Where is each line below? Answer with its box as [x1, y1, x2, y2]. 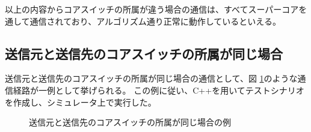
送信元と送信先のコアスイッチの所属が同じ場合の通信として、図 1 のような [5, 72, 298, 85]
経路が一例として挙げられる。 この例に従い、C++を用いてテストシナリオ [13, 83, 304, 96]
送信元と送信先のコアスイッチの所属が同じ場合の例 [29, 116, 231, 128]
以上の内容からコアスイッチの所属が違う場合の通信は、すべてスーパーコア [5, 3, 299, 15]
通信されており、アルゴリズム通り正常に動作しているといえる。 [29, 14, 281, 27]
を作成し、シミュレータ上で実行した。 [5, 95, 156, 108]
